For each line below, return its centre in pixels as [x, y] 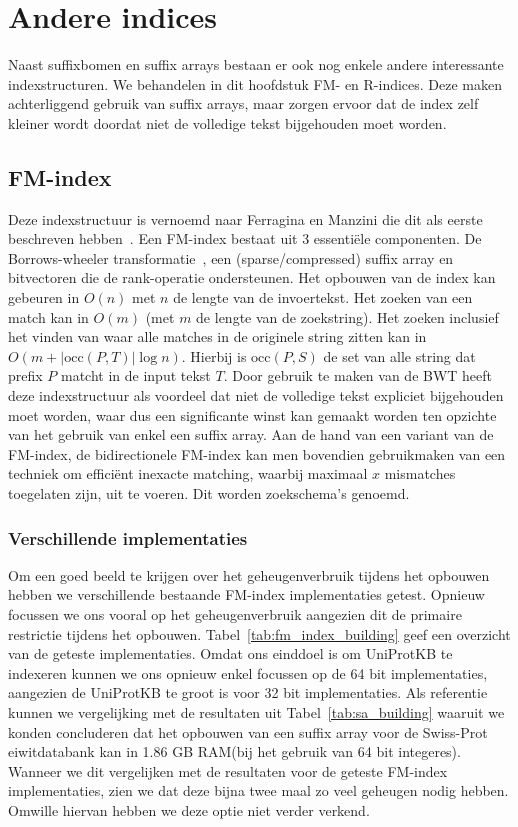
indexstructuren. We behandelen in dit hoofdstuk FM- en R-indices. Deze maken [255, 83]
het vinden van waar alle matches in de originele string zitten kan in [217, 336]
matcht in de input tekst [135, 375]
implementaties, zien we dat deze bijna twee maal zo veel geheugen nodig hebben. [258, 790]
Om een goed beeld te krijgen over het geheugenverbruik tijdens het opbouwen [249, 574]
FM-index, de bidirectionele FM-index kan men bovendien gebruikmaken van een [257, 453]
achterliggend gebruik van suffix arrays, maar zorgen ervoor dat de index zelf [243, 103]
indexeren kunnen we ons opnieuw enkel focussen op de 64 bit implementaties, [248, 672]
